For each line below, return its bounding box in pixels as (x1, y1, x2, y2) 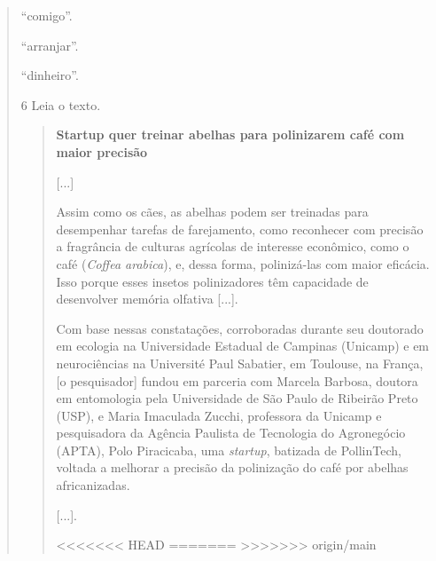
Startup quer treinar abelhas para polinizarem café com (56, 125, 405, 144)
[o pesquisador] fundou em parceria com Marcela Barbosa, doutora (56, 371, 418, 390)
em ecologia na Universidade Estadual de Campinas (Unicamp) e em (56, 336, 430, 355)
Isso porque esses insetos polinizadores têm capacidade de (56, 272, 369, 290)
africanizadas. (56, 476, 130, 494)
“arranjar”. (20, 36, 79, 54)
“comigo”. (20, 6, 73, 24)
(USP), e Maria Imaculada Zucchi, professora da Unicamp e (56, 406, 382, 424)
